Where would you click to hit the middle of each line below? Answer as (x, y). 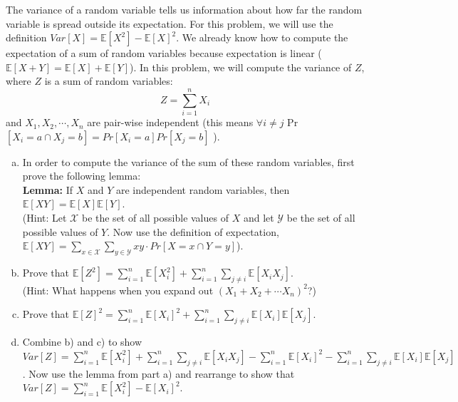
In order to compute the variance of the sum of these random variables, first (188, 161)
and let (259, 218)
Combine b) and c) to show (82, 342)
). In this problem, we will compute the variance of (241, 67)
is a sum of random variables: (109, 81)
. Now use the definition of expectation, (193, 231)
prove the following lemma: (82, 176)
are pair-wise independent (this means (170, 122)
